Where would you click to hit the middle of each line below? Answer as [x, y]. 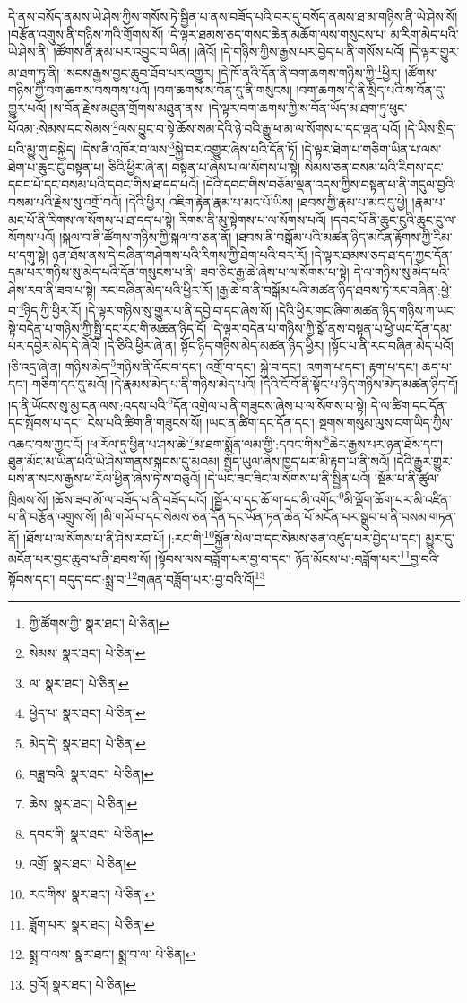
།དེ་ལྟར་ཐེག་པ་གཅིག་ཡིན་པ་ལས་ [372, 149]
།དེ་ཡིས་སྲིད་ [430, 128]
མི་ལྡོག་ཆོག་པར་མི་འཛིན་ [398, 499]
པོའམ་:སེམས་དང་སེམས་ [61, 128]
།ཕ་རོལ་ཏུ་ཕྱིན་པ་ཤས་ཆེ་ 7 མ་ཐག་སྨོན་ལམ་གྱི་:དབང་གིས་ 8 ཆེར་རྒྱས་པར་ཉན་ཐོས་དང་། [265, 442]
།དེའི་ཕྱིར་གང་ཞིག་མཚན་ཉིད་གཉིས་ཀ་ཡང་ [366, 311]
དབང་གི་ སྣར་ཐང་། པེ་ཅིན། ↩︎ [91, 833]
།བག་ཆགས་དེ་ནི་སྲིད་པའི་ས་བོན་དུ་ [371, 90]
